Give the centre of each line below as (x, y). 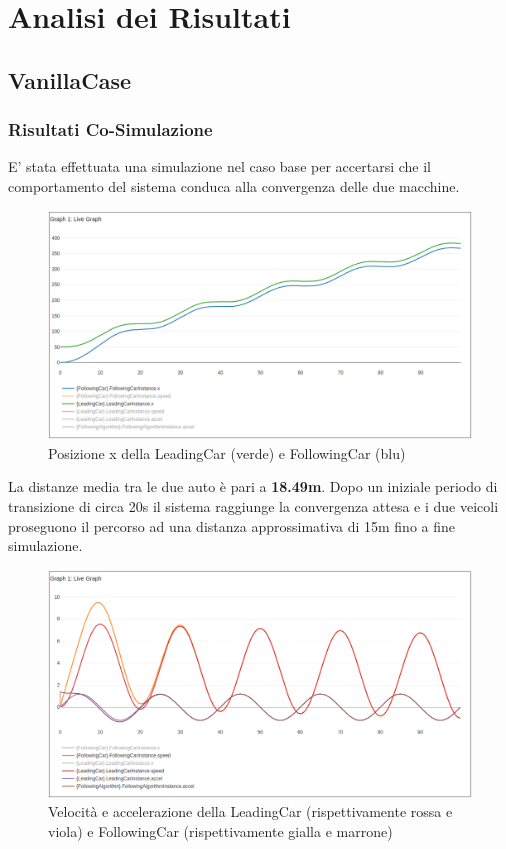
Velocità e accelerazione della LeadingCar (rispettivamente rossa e (250, 811)
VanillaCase (70, 79)
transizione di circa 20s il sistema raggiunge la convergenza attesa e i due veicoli (253, 505)
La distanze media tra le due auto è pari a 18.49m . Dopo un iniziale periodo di (253, 486)
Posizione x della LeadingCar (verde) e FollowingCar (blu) (227, 452)
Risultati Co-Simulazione (110, 129)
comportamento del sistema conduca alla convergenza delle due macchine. (234, 185)
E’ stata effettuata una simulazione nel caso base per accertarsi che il (219, 166)
